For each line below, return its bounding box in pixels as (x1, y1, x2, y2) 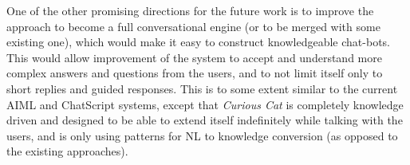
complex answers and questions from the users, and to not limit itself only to (6, 65, 383, 81)
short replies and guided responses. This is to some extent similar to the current (6, 80, 398, 96)
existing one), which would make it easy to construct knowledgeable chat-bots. (6, 33, 390, 50)
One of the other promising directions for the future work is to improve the (6, 2, 374, 18)
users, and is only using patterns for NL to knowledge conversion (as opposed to (6, 127, 398, 143)
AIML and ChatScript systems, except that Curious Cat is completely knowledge (6, 96, 404, 112)
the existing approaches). (6, 143, 128, 159)
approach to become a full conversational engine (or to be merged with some (6, 18, 380, 34)
